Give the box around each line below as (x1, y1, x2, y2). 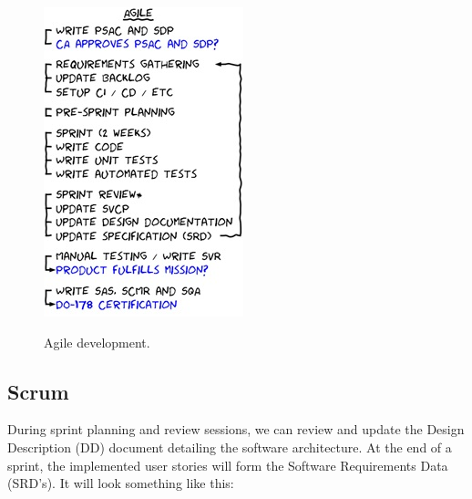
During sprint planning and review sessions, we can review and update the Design (7, 420, 465, 439)
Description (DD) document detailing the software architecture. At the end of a (7, 437, 452, 456)
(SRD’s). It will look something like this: (7, 473, 234, 493)
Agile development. (44, 332, 150, 351)
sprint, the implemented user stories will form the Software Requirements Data (7, 455, 448, 474)
